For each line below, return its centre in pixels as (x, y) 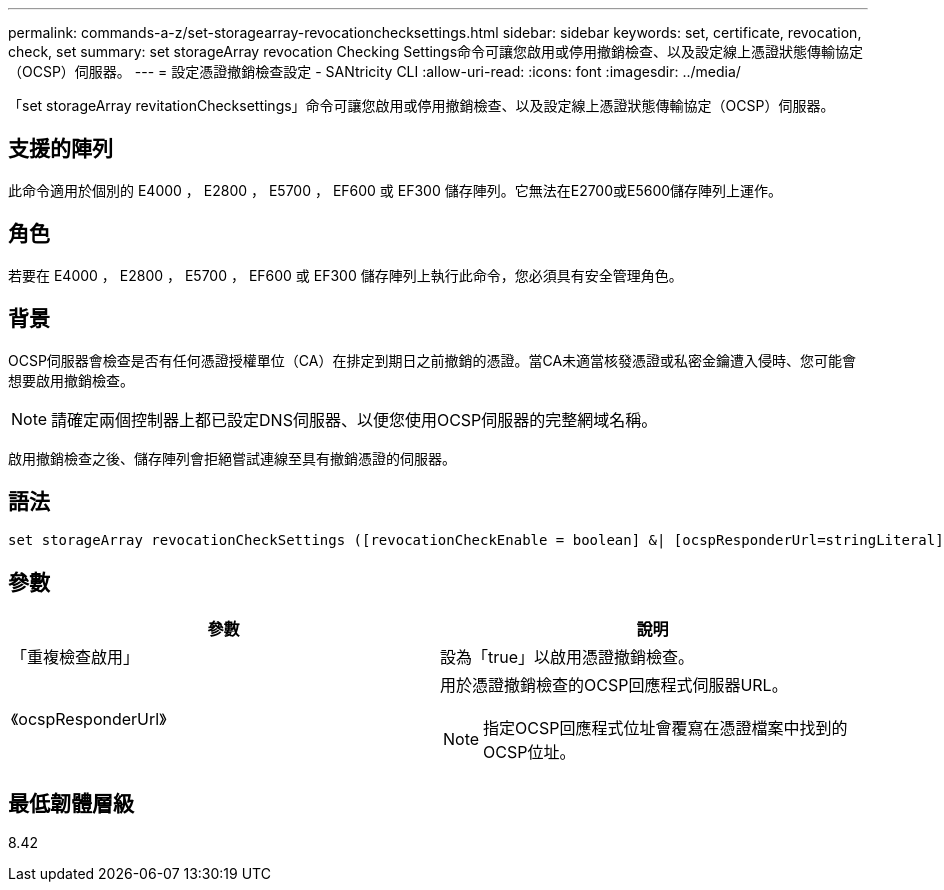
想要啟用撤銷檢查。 (71, 380)
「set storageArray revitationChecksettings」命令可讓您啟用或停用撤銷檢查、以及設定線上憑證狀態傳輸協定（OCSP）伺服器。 (421, 105)
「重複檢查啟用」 (75, 657)
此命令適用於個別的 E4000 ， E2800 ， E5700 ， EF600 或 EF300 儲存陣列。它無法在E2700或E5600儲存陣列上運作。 (395, 190)
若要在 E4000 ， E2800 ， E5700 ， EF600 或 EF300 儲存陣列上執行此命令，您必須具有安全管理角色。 (345, 275)
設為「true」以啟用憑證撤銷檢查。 (567, 657)
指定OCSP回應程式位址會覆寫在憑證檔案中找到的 (665, 728)
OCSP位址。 (529, 752)
